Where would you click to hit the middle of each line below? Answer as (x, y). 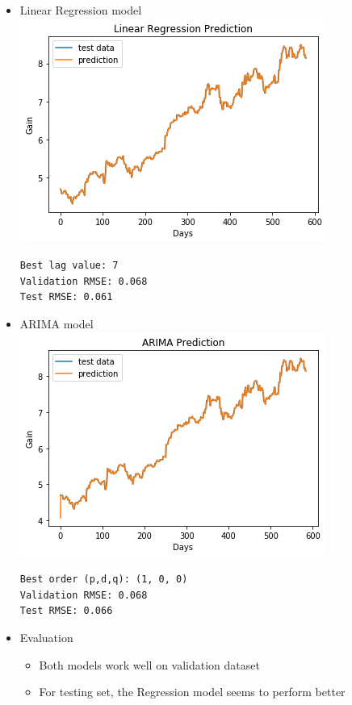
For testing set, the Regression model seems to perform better (192, 692)
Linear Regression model (81, 10)
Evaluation (46, 637)
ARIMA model (57, 323)
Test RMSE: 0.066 (66, 611)
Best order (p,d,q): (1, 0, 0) (104, 580)
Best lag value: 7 (69, 266)
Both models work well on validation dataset (149, 664)
